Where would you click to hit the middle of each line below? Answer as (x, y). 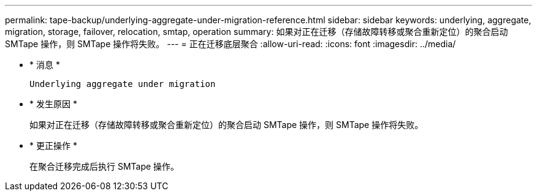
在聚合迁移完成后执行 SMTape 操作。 (105, 166)
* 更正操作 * (53, 145)
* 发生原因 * (53, 104)
